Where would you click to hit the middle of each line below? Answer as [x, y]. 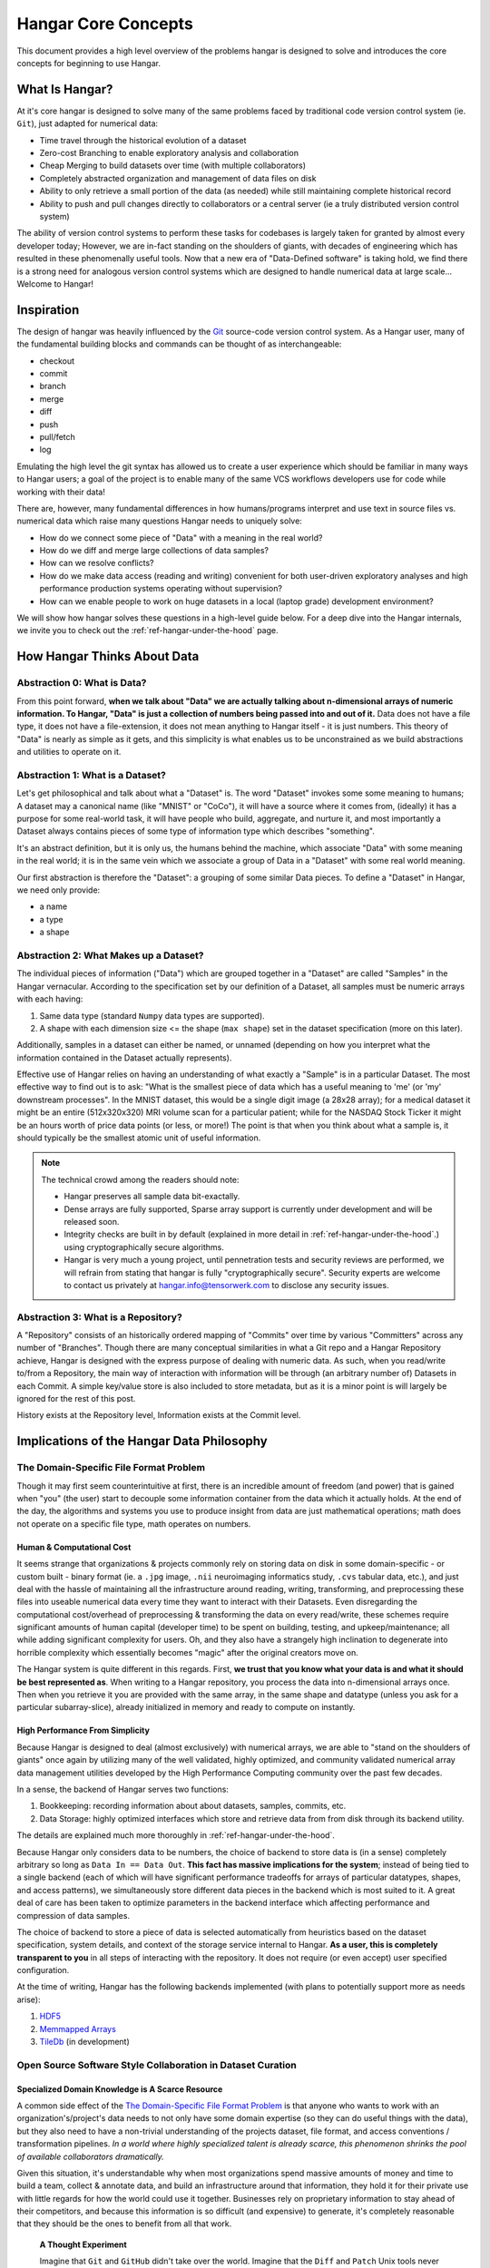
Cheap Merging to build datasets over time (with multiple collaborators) [173, 166]
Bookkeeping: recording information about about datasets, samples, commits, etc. [193, 1806]
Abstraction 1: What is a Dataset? [92, 775]
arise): [29, 1999]
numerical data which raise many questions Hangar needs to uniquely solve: [160, 521]
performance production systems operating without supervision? [161, 589]
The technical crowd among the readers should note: [140, 1179]
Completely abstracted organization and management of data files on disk [178, 178]
